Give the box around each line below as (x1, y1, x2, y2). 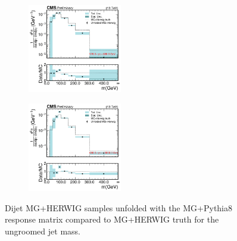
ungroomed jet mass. (5, 224, 80, 237)
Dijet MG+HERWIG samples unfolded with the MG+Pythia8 (5, 201, 233, 214)
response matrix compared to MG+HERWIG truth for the (5, 213, 219, 226)
